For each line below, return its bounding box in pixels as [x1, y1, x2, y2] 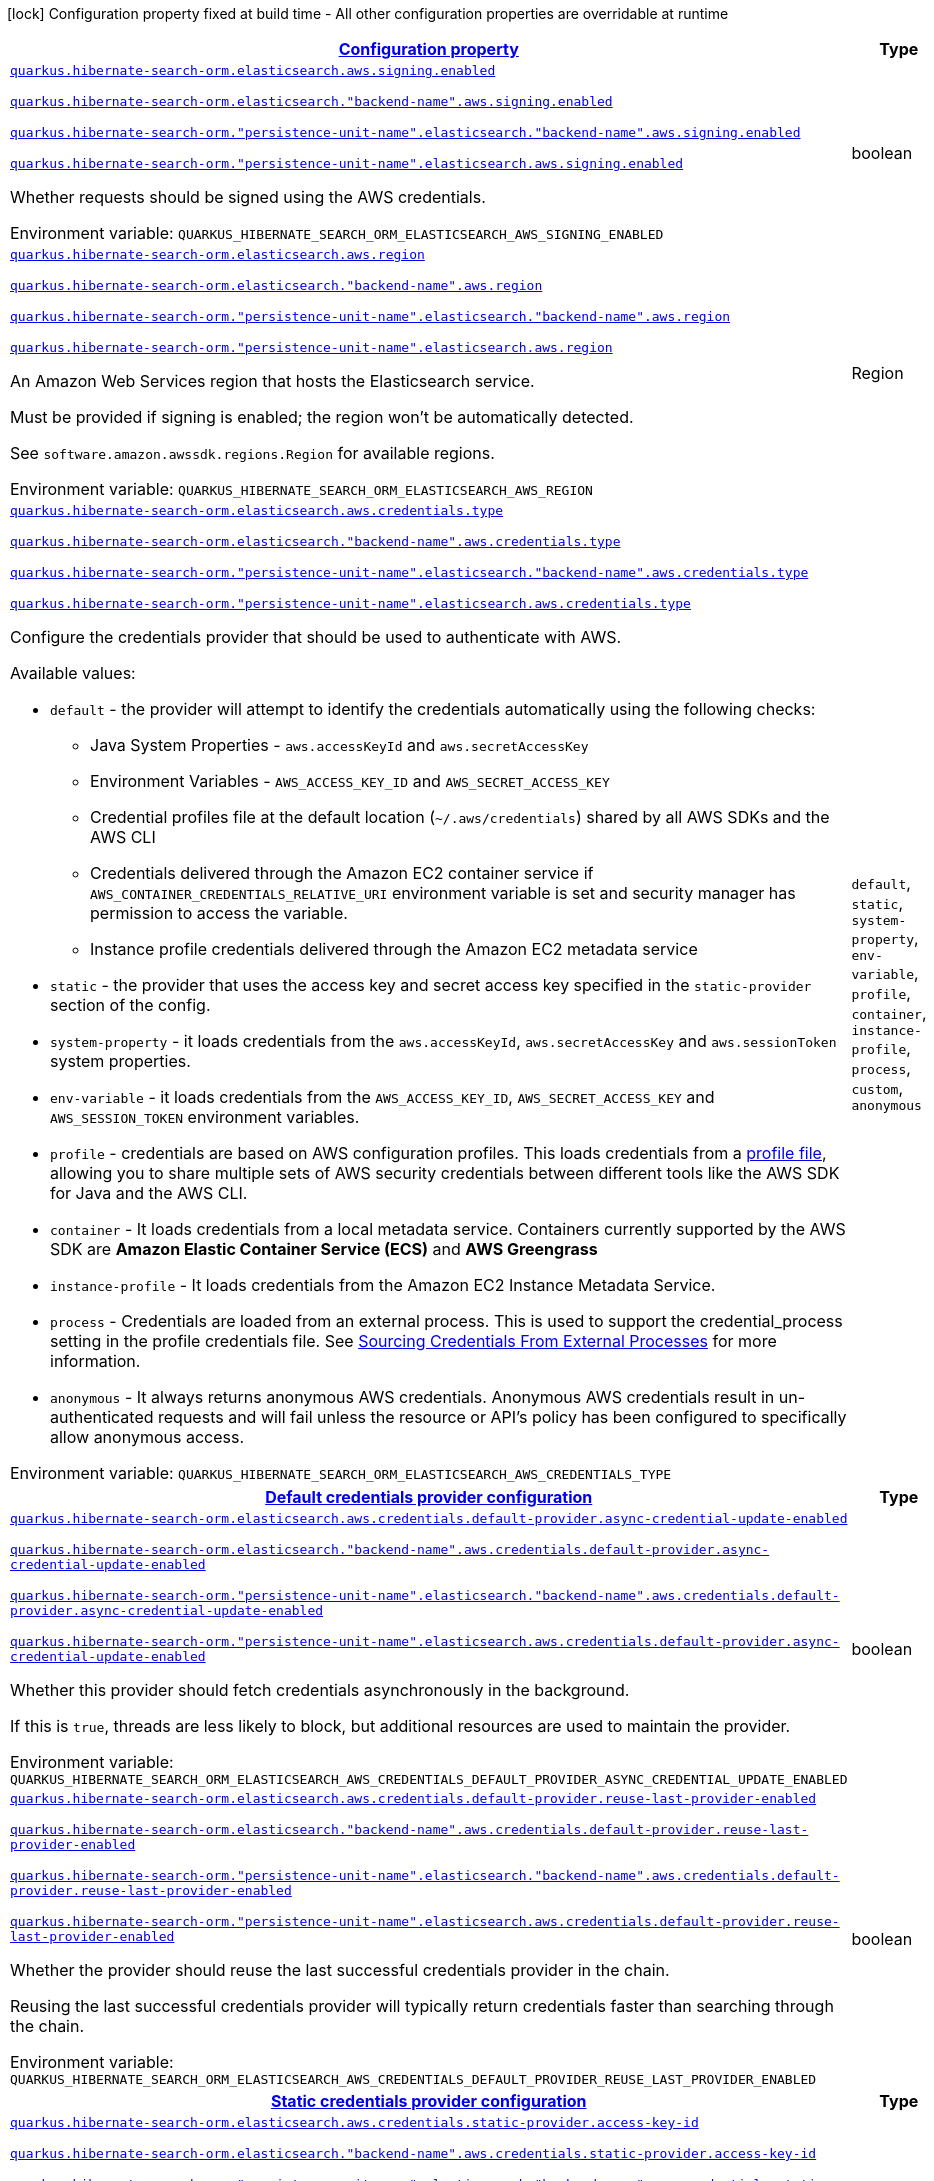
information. [50, 1351, 141, 1371]
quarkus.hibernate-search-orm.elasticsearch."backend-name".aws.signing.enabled [10, 94, 613, 109]
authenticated [50, 1407, 154, 1427]
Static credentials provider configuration [270, 2091, 587, 2111]
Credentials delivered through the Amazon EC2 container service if [90, 863, 594, 883]
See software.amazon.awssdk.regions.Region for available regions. [10, 443, 495, 463]
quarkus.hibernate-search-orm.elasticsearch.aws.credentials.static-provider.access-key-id [10, 2115, 699, 2130]
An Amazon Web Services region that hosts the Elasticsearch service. [10, 371, 535, 391]
